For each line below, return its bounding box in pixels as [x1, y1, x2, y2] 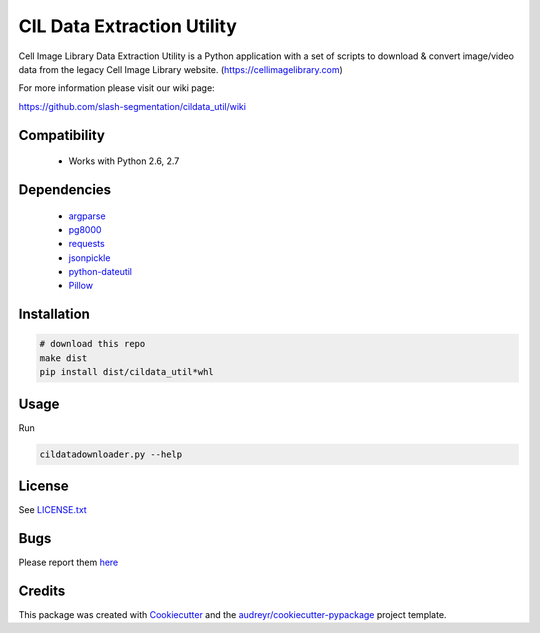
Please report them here [18, 556, 119, 569]
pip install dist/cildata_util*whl [39, 366, 214, 378]
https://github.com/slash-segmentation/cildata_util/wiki [18, 100, 247, 112]
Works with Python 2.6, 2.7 [68, 155, 180, 167]
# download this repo [39, 338, 146, 350]
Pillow [68, 280, 94, 292]
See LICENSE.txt [18, 504, 87, 516]
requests [68, 238, 105, 250]
